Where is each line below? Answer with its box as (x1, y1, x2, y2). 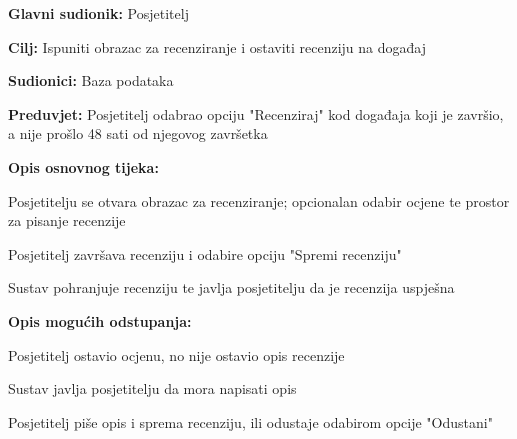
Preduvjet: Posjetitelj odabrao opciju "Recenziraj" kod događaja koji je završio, (8, 103, 504, 124)
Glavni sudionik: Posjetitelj (8, 3, 189, 23)
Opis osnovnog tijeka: (8, 156, 159, 177)
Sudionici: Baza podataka (8, 70, 174, 91)
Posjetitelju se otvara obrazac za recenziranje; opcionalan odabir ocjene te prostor (8, 190, 510, 211)
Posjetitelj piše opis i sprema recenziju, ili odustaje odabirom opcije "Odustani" (8, 411, 493, 432)
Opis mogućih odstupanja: (8, 310, 192, 331)
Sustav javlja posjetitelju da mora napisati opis (8, 378, 297, 399)
